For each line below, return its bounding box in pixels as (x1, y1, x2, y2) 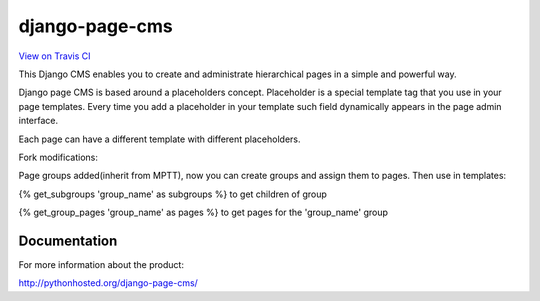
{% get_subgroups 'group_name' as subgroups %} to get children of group (18, 188, 327, 200)
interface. (18, 115, 59, 127)
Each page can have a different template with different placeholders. (18, 133, 301, 145)
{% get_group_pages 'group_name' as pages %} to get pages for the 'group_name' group (18, 206, 389, 219)
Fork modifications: (18, 151, 99, 163)
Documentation (18, 232, 118, 249)
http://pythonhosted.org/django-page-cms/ (18, 277, 199, 289)
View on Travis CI (18, 50, 91, 62)
